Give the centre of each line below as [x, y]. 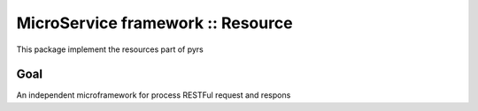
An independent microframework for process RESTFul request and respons [154, 95]
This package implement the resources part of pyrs [110, 49]
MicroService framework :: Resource [154, 23]
